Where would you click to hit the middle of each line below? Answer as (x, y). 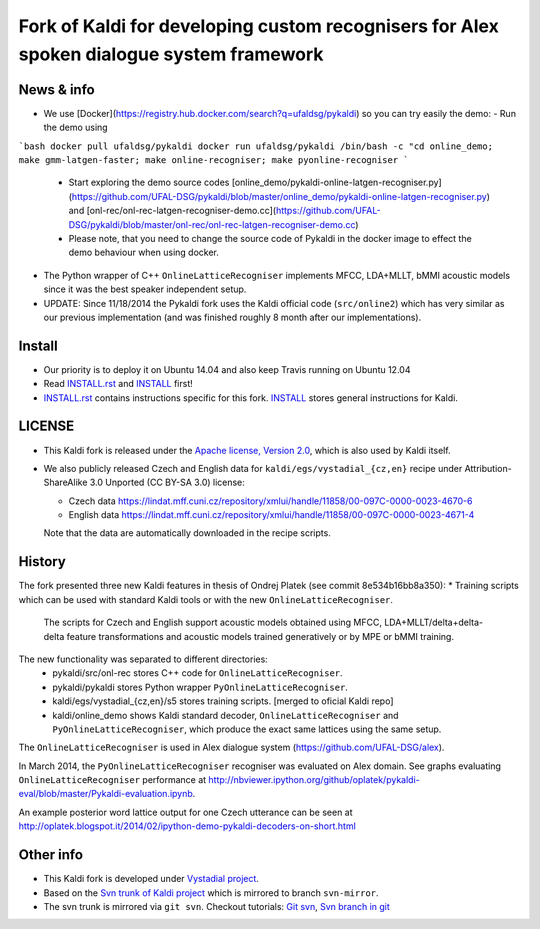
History (42, 561)
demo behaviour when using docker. (144, 252)
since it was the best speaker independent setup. (145, 289)
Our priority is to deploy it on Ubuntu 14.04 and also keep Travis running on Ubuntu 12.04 (227, 369)
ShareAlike (65, 482)
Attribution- (488, 468)
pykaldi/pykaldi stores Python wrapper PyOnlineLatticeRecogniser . (200, 687)
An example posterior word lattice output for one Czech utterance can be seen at (186, 812)
